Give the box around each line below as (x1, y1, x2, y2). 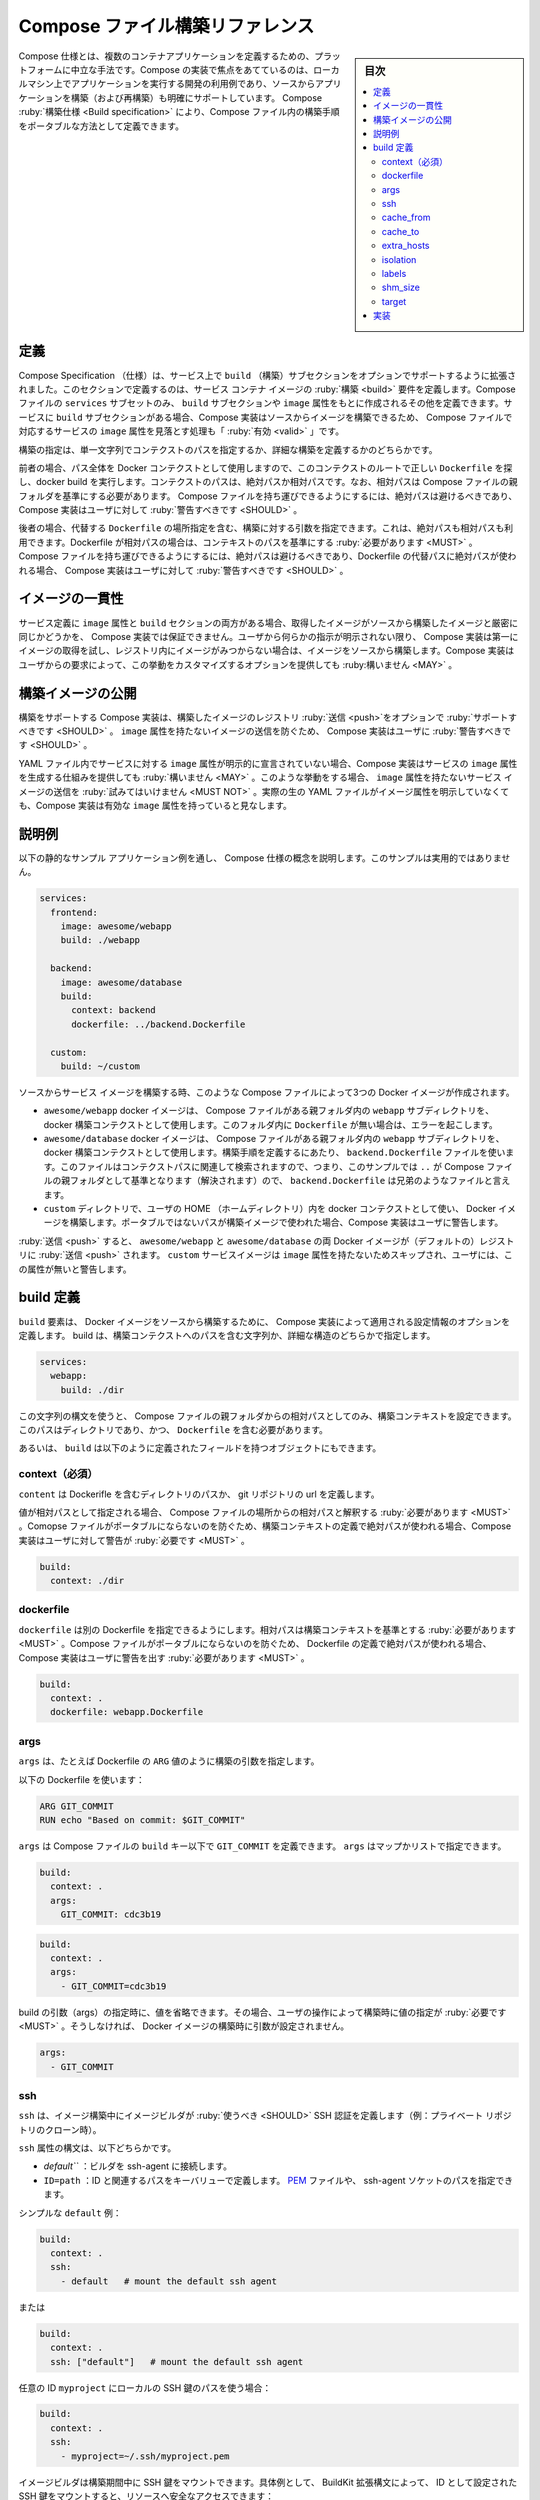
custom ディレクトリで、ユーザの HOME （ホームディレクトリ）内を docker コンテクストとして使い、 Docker (43, 1203, 497, 1215)
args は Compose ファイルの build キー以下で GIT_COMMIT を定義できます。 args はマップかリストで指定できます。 (18, 1840, 507, 1852)
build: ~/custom (60, 1060, 140, 1072)
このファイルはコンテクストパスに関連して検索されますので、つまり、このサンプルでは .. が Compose (60, 1160, 485, 1172)
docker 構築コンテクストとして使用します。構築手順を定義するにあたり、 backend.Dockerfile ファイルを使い (43, 1146, 506, 1159)
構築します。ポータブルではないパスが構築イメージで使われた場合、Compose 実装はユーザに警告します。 (69, 1216, 504, 1229)
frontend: (50, 906, 99, 918)
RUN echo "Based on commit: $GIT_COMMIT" (39, 1814, 246, 1825)
